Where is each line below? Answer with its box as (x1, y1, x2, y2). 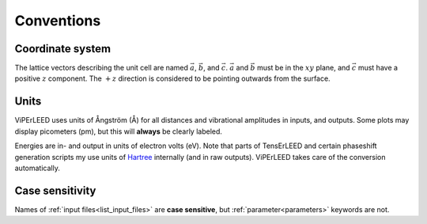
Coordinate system (14, 42, 111, 55)
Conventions (14, 12, 101, 29)
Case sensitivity (14, 184, 96, 197)
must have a (357, 63, 399, 73)
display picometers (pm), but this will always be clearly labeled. (14, 127, 223, 136)
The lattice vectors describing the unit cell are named (14, 63, 189, 73)
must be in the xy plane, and (257, 63, 351, 73)
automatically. (14, 163, 61, 173)
